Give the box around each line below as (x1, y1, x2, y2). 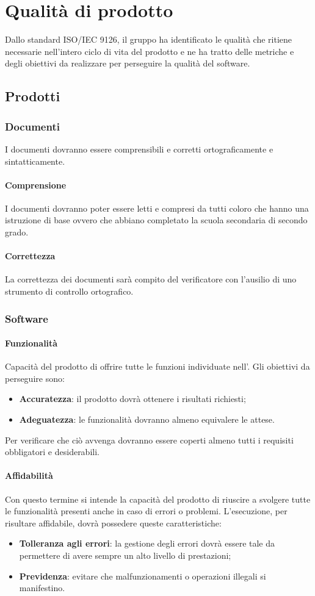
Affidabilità (5, 469, 53, 482)
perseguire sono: (5, 372, 65, 384)
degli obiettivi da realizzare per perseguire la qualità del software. (5, 57, 250, 70)
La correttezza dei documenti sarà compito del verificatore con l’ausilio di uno (5, 273, 297, 285)
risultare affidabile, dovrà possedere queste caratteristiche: (5, 516, 222, 529)
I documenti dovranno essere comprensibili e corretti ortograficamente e (5, 142, 273, 155)
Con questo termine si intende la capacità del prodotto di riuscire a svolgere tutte (5, 492, 311, 505)
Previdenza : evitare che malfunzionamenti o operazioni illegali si (19, 569, 266, 582)
